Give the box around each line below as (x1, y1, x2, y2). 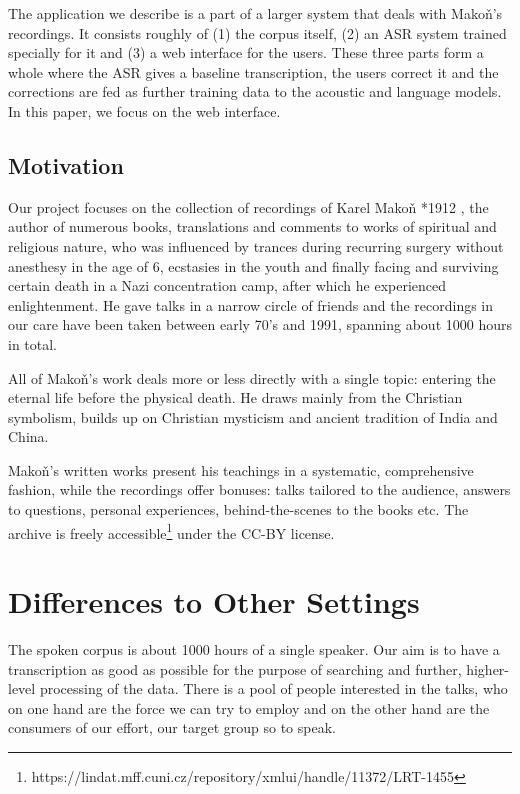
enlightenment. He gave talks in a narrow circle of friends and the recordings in (8, 294, 494, 315)
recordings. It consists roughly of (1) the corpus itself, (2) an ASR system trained (8, 22, 507, 43)
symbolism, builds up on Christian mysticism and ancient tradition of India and (8, 406, 498, 427)
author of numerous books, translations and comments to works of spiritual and (8, 216, 497, 237)
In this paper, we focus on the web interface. (8, 100, 281, 121)
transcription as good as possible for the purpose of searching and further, (8, 658, 462, 679)
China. (8, 426, 49, 447)
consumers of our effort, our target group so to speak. (8, 717, 336, 738)
